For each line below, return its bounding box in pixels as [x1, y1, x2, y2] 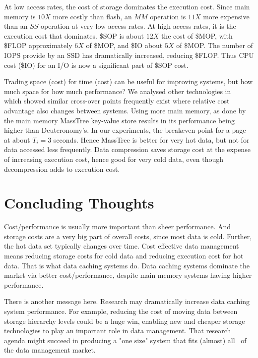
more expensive [203, 11, 250, 21]
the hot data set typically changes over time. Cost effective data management [4, 241, 239, 251]
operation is [150, 11, 186, 21]
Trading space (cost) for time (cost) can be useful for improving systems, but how [4, 76, 253, 87]
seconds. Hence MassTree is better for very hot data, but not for [53, 134, 250, 145]
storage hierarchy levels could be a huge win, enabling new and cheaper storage [4, 315, 245, 326]
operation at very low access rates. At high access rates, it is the [40, 21, 236, 31]
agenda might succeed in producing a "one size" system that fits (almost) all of [4, 335, 247, 345]
